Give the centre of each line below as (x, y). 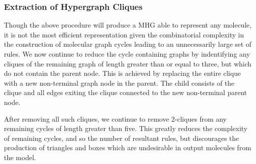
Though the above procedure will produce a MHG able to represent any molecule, (128, 25)
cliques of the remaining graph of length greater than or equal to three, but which (128, 63)
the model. (20, 157)
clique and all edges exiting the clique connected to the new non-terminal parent (126, 92)
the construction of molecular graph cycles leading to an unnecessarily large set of (128, 44)
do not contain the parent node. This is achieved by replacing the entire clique (123, 73)
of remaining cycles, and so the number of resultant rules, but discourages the (122, 138)
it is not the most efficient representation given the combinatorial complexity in (124, 34)
